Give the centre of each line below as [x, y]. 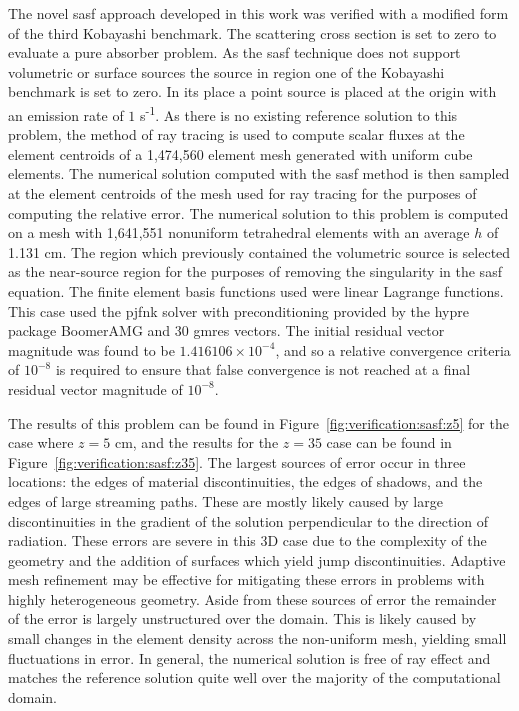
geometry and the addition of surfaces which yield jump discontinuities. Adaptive [257, 559]
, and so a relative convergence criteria [393, 349]
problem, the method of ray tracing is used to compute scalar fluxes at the [236, 134]
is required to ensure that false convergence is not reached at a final [263, 369]
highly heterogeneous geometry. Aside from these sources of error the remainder [252, 598]
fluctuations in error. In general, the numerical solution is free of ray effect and [249, 657]
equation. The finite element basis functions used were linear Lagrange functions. [256, 290]
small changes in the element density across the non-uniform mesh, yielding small [257, 638]
